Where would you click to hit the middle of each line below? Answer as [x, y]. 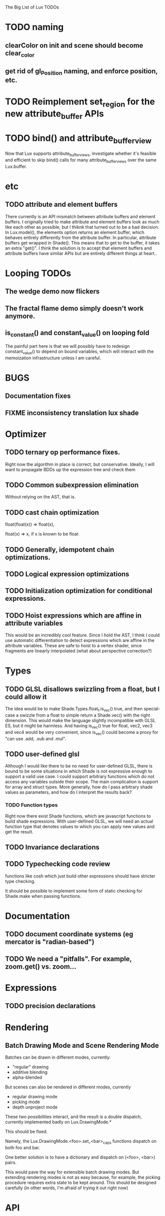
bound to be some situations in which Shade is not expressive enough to [79, 771]
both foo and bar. [23, 1148]
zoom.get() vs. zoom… [41, 966]
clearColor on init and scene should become [74, 45]
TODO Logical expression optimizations [67, 574]
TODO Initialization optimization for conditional [79, 591]
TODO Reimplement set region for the [80, 102]
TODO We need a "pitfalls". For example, [68, 959]
